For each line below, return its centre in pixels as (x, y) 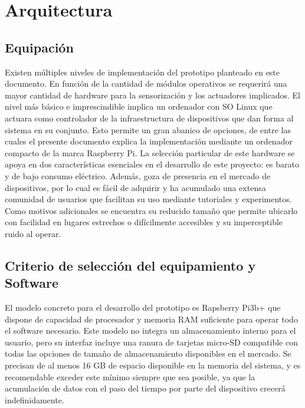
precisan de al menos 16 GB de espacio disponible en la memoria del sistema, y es (153, 365)
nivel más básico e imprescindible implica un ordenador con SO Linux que (139, 106)
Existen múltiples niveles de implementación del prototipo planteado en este (142, 72)
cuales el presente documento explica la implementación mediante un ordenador (149, 141)
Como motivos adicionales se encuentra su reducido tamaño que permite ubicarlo (151, 210)
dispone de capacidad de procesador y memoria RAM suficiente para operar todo (151, 319)
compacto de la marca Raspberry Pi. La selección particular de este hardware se (150, 152)
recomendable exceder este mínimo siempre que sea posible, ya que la (130, 376)
